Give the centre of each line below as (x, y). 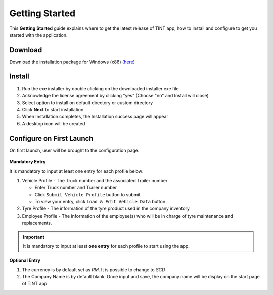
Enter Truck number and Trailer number (76, 188)
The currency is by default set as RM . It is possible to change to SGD (94, 269)
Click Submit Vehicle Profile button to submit (87, 194)
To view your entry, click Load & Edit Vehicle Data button (100, 201)
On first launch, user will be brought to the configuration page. (74, 150)
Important (34, 237)
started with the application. (38, 35)
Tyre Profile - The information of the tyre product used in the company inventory (106, 209)
